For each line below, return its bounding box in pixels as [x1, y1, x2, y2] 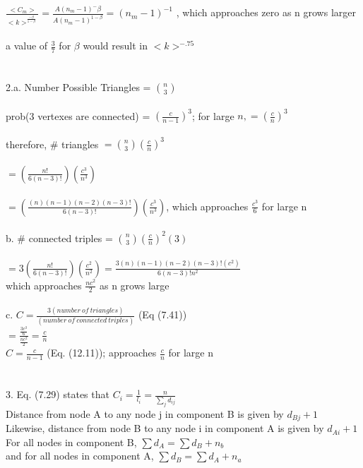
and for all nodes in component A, [6, 448, 154, 463]
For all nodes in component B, [6, 434, 137, 449]
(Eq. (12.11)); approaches [47, 345, 157, 360]
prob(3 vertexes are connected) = [6, 108, 150, 123]
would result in [83, 38, 148, 53]
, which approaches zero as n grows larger [176, 5, 356, 20]
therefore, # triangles [6, 136, 99, 151]
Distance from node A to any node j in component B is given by [6, 406, 284, 421]
